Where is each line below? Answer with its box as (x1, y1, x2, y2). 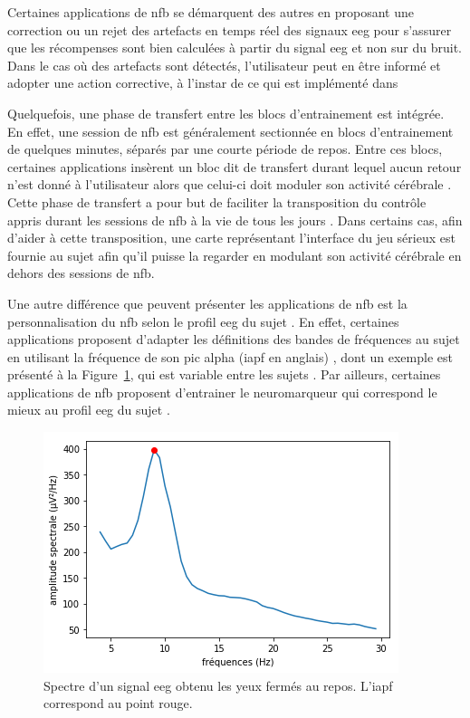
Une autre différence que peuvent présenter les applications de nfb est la (7, 293, 408, 312)
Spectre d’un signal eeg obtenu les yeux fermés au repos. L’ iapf (43, 675, 393, 694)
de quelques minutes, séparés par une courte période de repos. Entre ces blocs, (7, 139, 443, 158)
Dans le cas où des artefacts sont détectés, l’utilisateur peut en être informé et (7, 55, 441, 74)
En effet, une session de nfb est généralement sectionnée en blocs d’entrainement (7, 121, 454, 140)
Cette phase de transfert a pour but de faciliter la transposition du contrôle (7, 192, 427, 211)
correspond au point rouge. (43, 694, 193, 713)
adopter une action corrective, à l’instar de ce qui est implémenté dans (7, 73, 398, 92)
